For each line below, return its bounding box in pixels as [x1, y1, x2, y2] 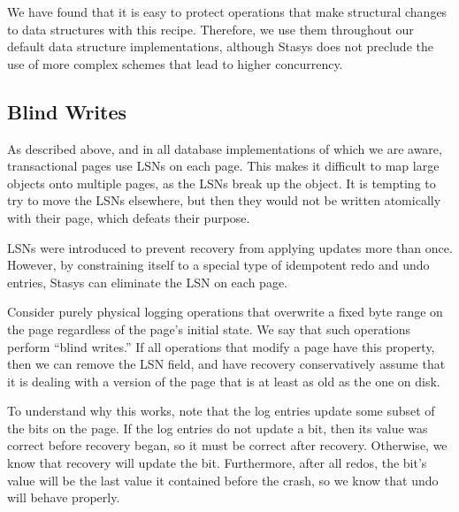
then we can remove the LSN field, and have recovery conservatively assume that [7, 355, 446, 373]
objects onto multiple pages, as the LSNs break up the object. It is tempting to [7, 173, 436, 192]
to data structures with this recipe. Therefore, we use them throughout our [7, 19, 414, 38]
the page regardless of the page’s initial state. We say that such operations [7, 319, 411, 338]
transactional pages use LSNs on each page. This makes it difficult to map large [7, 157, 440, 175]
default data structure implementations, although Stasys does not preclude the [7, 37, 433, 56]
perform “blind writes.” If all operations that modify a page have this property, [7, 337, 435, 355]
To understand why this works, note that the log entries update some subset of [7, 401, 435, 420]
